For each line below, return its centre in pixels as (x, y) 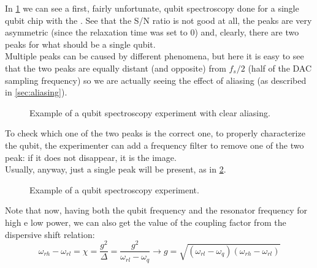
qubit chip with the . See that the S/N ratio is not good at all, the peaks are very (158, 20)
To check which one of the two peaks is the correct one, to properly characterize (155, 133)
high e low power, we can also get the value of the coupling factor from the (146, 222)
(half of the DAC (280, 68)
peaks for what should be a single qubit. (80, 44)
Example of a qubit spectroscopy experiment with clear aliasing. (150, 112)
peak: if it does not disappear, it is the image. (91, 157)
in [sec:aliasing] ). (36, 92)
